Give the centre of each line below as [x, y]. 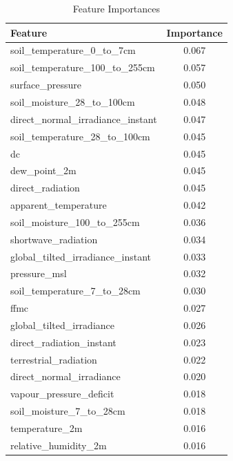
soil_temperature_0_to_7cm [73, 50]
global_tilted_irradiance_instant [81, 256]
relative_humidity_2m [59, 445]
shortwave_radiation [54, 239]
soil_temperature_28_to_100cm [80, 136]
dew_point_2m [43, 170]
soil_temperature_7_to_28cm [75, 291]
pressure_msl [39, 273]
